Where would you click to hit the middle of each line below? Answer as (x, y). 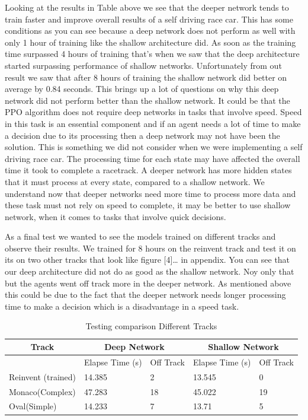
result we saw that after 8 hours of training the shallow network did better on (146, 77)
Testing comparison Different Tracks (151, 326)
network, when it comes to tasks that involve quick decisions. (115, 216)
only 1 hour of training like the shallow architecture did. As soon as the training (150, 42)
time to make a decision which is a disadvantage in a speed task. (122, 306)
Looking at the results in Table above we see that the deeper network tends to (147, 7)
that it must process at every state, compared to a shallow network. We (135, 181)
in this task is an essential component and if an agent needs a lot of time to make (153, 123)
